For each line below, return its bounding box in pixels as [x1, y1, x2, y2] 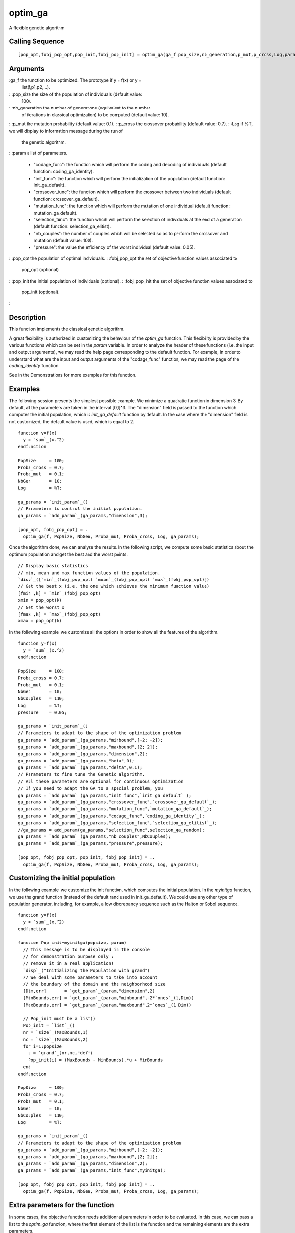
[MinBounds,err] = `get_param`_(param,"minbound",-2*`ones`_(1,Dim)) [23, 995, 194, 1001]
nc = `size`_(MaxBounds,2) [23, 1036, 88, 1042]
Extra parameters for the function [9, 1201, 114, 1209]
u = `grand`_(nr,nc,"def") [28, 1051, 93, 1056]
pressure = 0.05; [18, 709, 67, 715]
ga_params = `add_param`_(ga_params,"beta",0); [18, 758, 135, 763]
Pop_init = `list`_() [23, 1022, 75, 1028]
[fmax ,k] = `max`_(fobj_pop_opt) [18, 611, 101, 616]
